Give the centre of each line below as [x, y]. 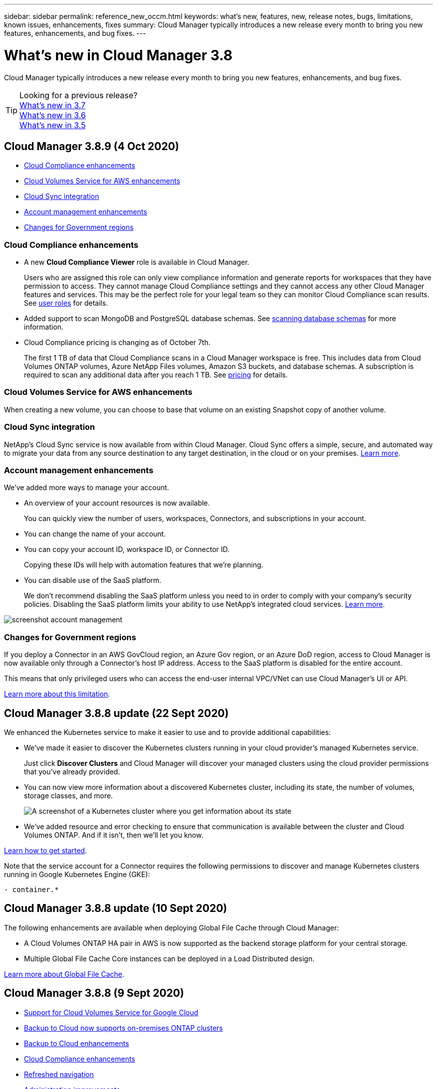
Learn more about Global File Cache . [64, 974]
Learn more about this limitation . [57, 694]
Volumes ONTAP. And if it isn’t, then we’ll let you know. [114, 835]
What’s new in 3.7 [53, 105]
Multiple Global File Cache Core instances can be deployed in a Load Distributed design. [169, 958]
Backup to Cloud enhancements [77, 1043]
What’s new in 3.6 [53, 115]
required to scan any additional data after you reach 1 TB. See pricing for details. [156, 375]
